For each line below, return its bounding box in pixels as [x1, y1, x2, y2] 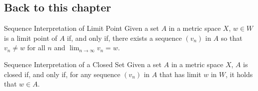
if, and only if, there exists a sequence [67, 32, 182, 43]
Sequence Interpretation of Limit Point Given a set [4, 23, 159, 33]
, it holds [225, 69, 253, 79]
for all [27, 42, 46, 53]
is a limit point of [4, 32, 58, 43]
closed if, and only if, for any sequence [4, 69, 120, 79]
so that [221, 32, 243, 43]
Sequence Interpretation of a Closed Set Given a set [4, 59, 162, 69]
